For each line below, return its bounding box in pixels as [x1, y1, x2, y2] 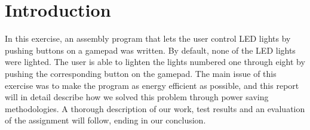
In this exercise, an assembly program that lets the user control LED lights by [5, 32, 291, 45]
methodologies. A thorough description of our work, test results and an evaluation [5, 102, 305, 114]
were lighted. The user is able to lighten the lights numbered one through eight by [5, 55, 305, 68]
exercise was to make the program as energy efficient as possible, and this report [5, 79, 299, 91]
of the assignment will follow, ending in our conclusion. [5, 114, 206, 126]
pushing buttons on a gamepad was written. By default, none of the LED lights [5, 44, 296, 56]
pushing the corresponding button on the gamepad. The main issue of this [5, 67, 277, 79]
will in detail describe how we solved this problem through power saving [5, 91, 269, 103]
